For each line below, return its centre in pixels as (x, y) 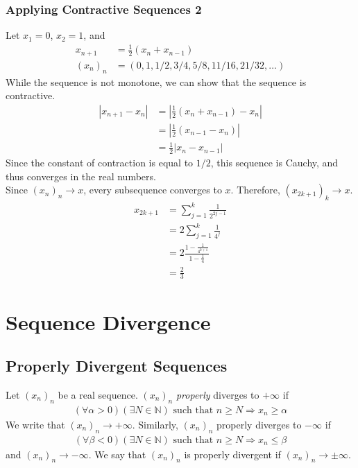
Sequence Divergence (108, 321)
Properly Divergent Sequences (117, 366)
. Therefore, (255, 190)
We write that (35, 424)
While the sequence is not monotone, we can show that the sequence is (156, 81)
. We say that (117, 454)
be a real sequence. (98, 395)
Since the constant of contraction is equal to (100, 163)
